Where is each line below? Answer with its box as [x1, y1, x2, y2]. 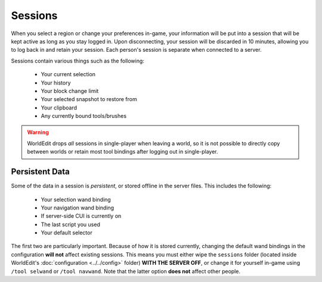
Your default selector [41, 229, 92, 236]
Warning [27, 129, 49, 136]
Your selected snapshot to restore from [41, 96, 137, 103]
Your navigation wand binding [41, 204, 114, 211]
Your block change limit [41, 87, 99, 95]
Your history [41, 79, 71, 86]
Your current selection [41, 71, 95, 78]
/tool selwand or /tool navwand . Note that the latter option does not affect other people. [11, 268, 241, 275]
